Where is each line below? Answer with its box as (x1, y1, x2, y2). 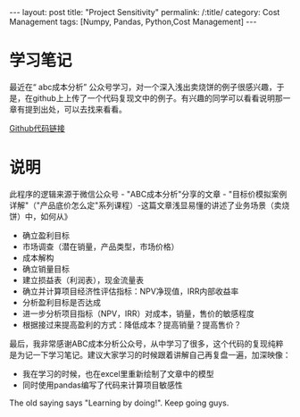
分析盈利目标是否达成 (21, 296, 101, 307)
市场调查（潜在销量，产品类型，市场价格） (21, 241, 179, 252)
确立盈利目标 (21, 229, 70, 240)
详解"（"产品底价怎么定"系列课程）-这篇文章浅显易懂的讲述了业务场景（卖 (9, 199, 283, 211)
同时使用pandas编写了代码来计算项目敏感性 (21, 379, 183, 390)
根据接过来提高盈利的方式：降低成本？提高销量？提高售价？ (21, 319, 242, 329)
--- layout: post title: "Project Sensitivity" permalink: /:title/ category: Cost (9, 7, 280, 17)
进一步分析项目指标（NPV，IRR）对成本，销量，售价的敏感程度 (21, 308, 254, 319)
